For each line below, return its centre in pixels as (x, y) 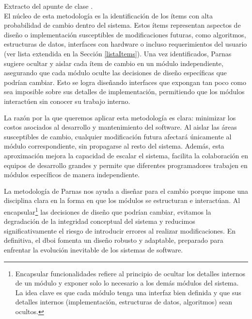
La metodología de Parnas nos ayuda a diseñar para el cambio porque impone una (126, 191)
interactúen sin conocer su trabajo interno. (67, 101)
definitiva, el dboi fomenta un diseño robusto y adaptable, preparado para (114, 240)
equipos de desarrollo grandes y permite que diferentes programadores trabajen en (126, 165)
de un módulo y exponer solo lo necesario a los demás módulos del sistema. (127, 283)
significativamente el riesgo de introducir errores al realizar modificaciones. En (120, 230)
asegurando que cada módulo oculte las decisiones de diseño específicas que (115, 73)
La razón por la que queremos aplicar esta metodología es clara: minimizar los (120, 117)
